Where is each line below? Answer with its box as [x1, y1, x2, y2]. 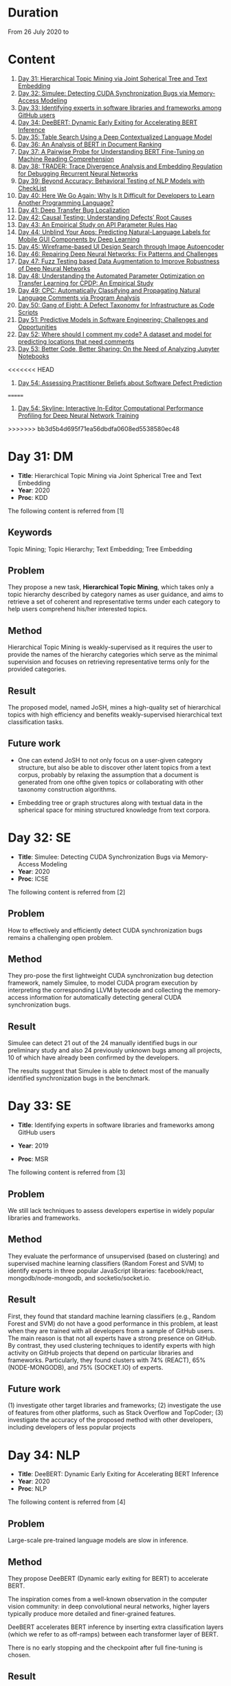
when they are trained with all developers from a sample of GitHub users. [8, 1326, 215, 1335]
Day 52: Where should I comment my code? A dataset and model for [17, 330, 212, 338]
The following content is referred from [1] [8, 507, 124, 515]
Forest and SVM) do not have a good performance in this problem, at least [8, 1319, 219, 1328]
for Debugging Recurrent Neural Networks [17, 169, 138, 177]
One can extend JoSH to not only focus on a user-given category [17, 756, 203, 764]
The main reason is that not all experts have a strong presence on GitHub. [8, 1334, 217, 1342]
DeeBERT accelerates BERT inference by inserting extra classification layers [8, 1623, 224, 1631]
